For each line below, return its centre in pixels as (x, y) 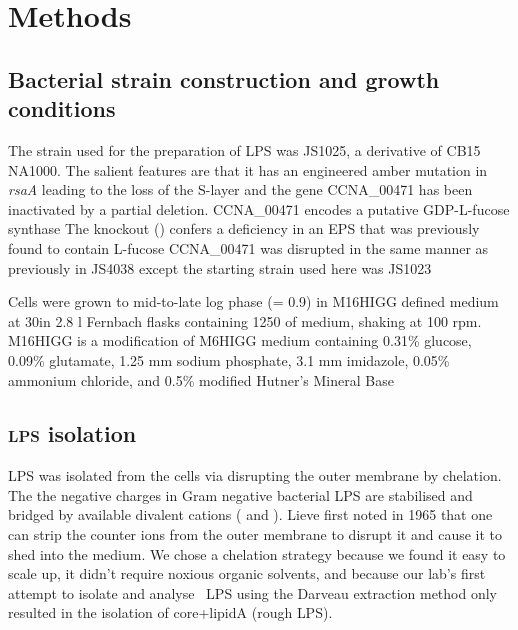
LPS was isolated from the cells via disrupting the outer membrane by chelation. (255, 475)
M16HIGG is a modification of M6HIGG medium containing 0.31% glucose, (240, 340)
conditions (62, 108)
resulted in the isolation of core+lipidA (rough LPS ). (170, 612)
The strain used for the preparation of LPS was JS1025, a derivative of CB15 (244, 149)
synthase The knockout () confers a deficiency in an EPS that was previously (244, 228)
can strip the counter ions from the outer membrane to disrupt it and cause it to (255, 534)
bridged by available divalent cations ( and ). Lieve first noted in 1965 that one (250, 514)
